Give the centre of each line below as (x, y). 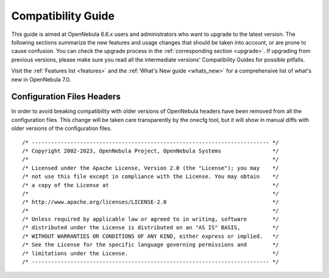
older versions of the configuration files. (62, 129)
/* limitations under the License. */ (151, 253)
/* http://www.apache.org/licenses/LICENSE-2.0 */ (151, 202)
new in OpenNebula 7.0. (41, 79)
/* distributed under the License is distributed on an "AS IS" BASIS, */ (151, 228)
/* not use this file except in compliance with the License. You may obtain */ (151, 176)
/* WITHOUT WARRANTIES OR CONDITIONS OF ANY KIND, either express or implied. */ (151, 236)
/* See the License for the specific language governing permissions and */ (151, 245)
